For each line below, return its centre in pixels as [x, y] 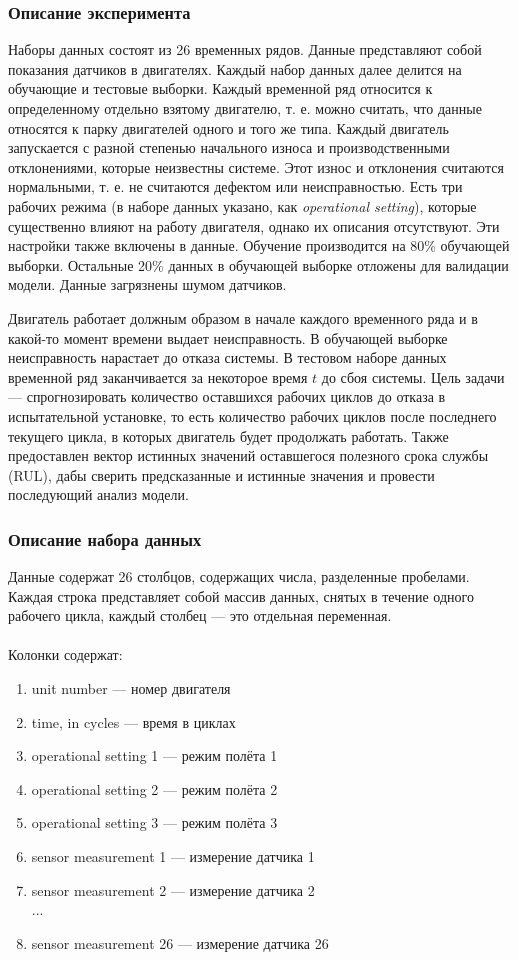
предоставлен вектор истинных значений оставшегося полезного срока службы [248, 455]
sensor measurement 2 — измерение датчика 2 [173, 889]
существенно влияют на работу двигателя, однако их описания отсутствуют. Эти [254, 225]
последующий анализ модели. [98, 494]
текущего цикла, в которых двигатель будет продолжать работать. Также [228, 435]
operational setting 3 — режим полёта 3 [154, 822]
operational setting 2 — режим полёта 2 [154, 788]
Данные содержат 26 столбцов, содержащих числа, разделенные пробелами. [239, 576]
